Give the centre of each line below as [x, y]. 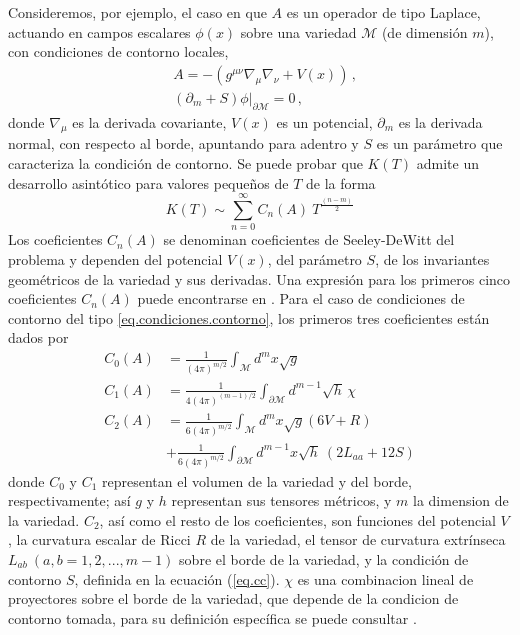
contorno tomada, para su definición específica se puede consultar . [212, 617]
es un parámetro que [439, 143]
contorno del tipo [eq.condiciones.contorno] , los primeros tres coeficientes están [249, 317]
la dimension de [461, 500]
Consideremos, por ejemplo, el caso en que [137, 12]
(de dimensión [424, 31]
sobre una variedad [298, 31]
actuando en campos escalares [99, 31]
